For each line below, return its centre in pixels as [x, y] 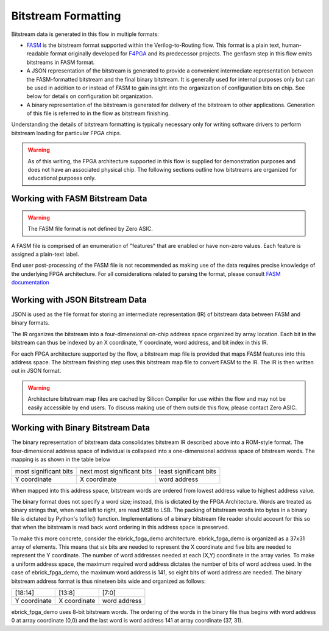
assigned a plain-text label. [45, 254]
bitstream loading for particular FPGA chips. [66, 133]
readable [37, 54]
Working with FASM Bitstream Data [79, 199]
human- [292, 45]
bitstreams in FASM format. [61, 62]
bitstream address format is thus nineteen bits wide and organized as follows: [109, 581]
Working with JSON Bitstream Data [79, 299]
